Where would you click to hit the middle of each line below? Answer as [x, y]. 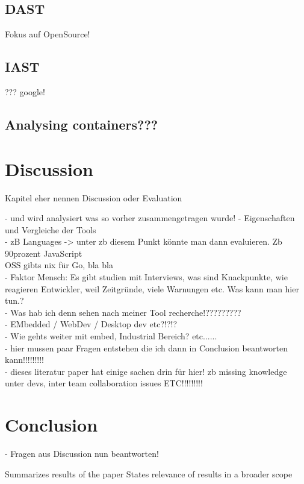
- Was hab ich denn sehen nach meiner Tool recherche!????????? [123, 312]
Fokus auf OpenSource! [48, 34]
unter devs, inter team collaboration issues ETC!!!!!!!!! [104, 383]
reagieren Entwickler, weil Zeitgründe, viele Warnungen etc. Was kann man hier [152, 288]
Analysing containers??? [82, 124]
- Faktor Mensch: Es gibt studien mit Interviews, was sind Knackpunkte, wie [146, 277]
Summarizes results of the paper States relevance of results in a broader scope [149, 473]
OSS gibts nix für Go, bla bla [59, 265]
